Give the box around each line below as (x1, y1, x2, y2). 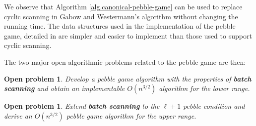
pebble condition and (183, 101, 245, 111)
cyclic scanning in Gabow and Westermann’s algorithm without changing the (4, 11, 238, 21)
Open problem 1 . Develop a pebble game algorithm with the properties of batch (4, 73, 252, 84)
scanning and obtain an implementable (4, 83, 125, 93)
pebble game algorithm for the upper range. (66, 110, 196, 121)
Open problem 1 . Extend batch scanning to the (4, 101, 160, 111)
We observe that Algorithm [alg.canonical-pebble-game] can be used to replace (4, 1, 243, 11)
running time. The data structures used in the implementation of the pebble (4, 21, 236, 31)
